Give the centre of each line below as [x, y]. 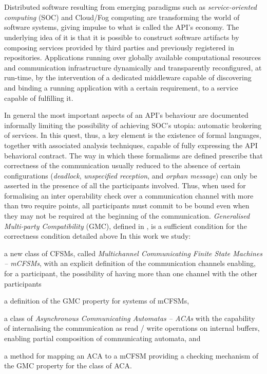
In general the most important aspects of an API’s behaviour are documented [126, 115]
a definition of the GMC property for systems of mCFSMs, [97, 301]
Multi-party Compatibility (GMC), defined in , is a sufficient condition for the [126, 226]
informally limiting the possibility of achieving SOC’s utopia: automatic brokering [133, 125]
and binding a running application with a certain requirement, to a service [121, 87]
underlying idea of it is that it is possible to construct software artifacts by [122, 37]
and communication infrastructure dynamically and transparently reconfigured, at [133, 67]
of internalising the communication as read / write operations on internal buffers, [132, 328]
